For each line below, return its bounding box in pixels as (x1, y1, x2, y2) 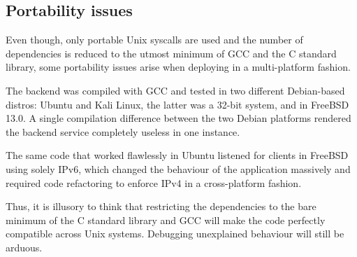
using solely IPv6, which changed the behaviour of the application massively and (6, 161, 351, 176)
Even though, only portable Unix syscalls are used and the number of (6, 32, 303, 47)
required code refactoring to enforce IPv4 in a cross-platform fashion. (6, 175, 302, 190)
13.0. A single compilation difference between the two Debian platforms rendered (6, 111, 351, 125)
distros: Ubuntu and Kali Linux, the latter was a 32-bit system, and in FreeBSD (6, 97, 349, 111)
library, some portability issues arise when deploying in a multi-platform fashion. (6, 60, 351, 74)
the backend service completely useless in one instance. (6, 124, 240, 139)
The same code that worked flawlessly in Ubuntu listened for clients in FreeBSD (6, 148, 349, 162)
